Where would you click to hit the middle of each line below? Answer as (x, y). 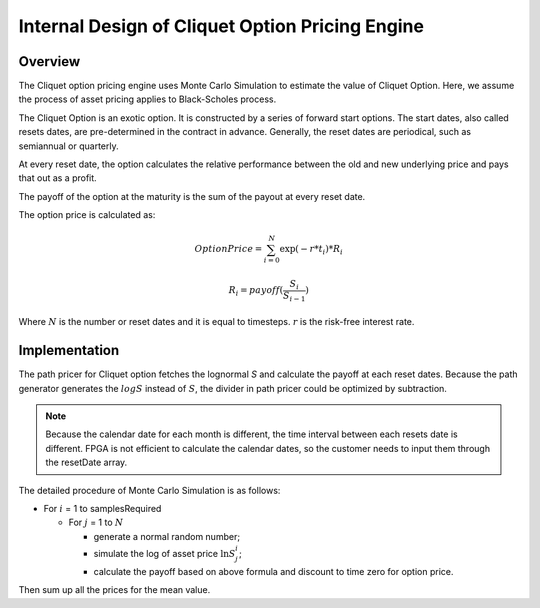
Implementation (69, 350)
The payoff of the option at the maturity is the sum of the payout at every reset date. (192, 196)
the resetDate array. (86, 462)
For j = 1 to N (96, 522)
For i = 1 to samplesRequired (102, 509)
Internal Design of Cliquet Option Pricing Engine (221, 26)
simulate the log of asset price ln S (164, 553)
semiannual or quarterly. (68, 146)
